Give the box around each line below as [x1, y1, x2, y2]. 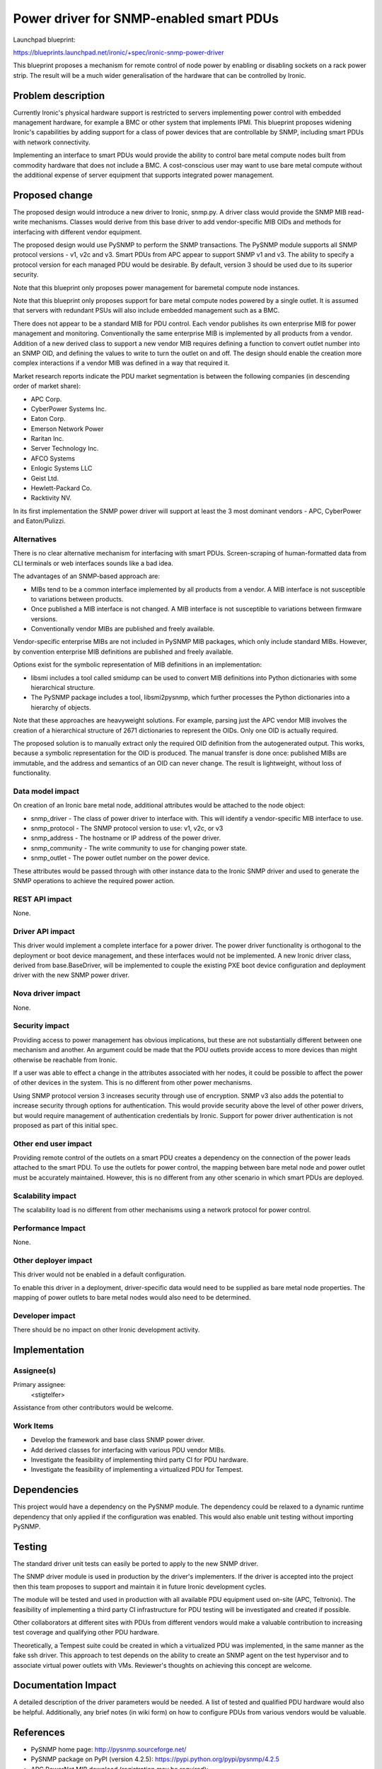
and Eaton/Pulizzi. [13, 517, 66, 525]
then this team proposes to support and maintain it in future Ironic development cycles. [13, 1582, 267, 1591]
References [13, 1727, 65, 1739]
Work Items [13, 1421, 54, 1431]
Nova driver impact [13, 989, 81, 998]
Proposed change [13, 189, 93, 201]
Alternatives [13, 534, 57, 544]
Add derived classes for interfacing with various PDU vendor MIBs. [30, 1446, 226, 1454]
